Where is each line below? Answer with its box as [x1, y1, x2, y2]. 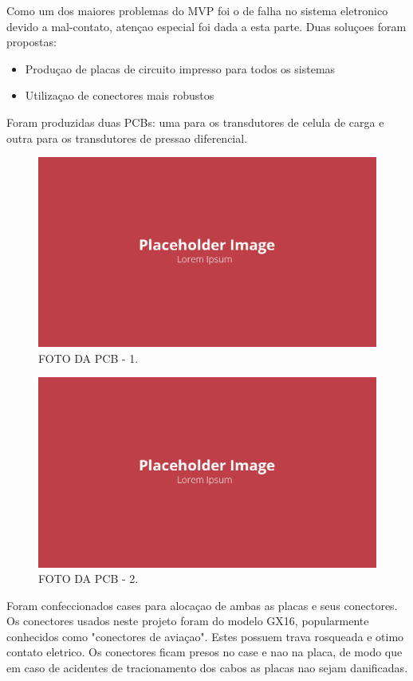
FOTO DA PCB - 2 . [38, 570, 139, 587]
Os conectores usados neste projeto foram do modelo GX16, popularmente [6, 612, 369, 629]
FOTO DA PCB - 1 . [38, 349, 139, 366]
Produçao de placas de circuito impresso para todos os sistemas [25, 60, 336, 77]
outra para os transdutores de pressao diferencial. [6, 129, 248, 146]
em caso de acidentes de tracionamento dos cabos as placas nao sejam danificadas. [6, 659, 408, 676]
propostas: [6, 33, 57, 50]
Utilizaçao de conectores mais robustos [25, 87, 214, 104]
